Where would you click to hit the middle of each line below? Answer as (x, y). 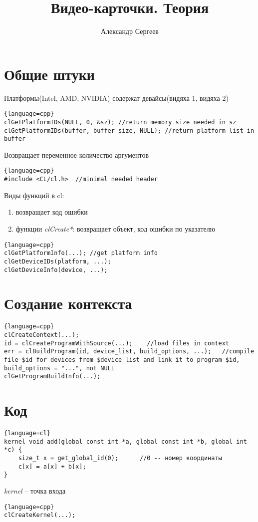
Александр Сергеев (130, 31)
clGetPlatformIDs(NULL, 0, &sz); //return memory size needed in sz (120, 122)
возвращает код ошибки (52, 212)
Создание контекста (68, 303)
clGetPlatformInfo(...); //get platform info (81, 253)
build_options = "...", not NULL (59, 368)
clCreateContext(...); (42, 335)
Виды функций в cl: (34, 195)
